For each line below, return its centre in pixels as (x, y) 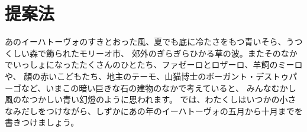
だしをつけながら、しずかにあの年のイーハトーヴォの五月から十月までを (162, 110)
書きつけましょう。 (42, 122)
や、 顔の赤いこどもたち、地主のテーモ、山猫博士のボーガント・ (130, 76)
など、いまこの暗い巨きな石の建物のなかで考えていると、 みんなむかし (159, 88)
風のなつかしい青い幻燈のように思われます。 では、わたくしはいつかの (142, 99)
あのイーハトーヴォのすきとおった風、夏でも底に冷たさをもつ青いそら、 (146, 42)
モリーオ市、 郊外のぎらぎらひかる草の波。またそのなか (188, 53)
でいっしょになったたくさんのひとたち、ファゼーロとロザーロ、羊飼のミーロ (154, 65)
